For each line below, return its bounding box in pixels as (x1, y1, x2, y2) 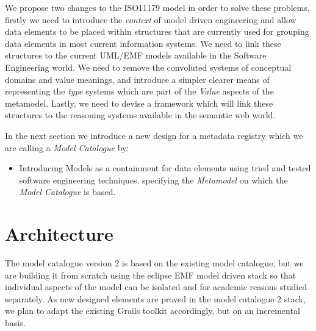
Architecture (5, 221, 113, 246)
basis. (5, 316, 26, 329)
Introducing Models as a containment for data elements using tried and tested (19, 162, 311, 174)
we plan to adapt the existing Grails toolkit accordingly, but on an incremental (5, 304, 300, 317)
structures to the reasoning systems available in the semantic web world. (5, 109, 276, 121)
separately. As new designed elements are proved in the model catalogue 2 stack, (5, 292, 306, 305)
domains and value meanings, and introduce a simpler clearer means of (5, 73, 270, 85)
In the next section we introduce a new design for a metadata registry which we (5, 129, 303, 141)
